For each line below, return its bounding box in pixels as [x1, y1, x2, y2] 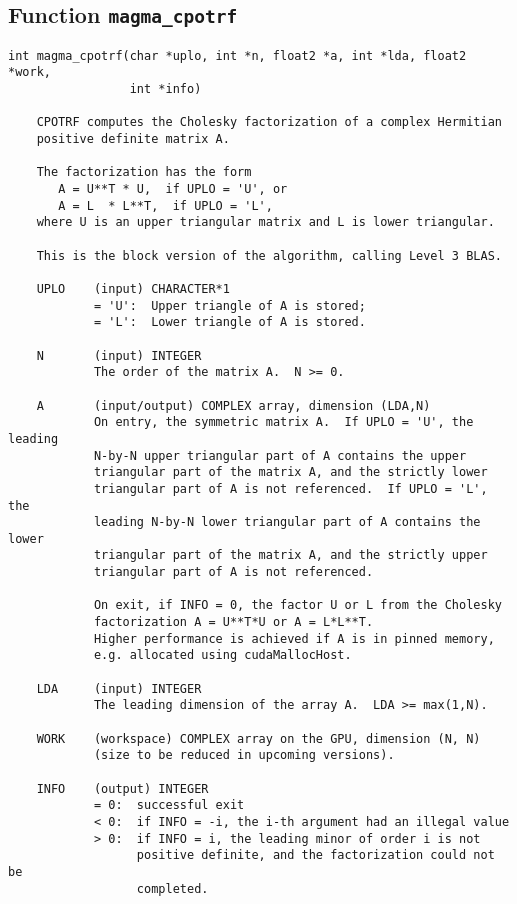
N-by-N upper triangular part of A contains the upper [93, 448, 467, 463]
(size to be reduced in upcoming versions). [93, 748, 395, 763]
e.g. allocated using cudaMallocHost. [93, 648, 352, 663]
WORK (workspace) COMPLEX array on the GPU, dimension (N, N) [36, 731, 481, 746]
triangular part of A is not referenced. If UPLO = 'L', [93, 481, 488, 496]
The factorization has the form [36, 165, 252, 180]
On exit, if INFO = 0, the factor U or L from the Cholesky [93, 598, 502, 613]
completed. [136, 881, 209, 896]
